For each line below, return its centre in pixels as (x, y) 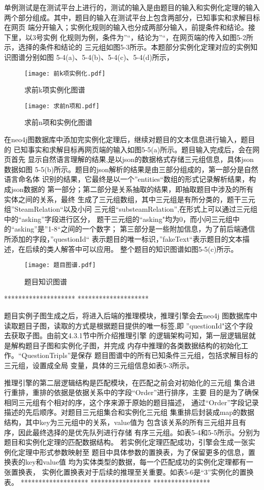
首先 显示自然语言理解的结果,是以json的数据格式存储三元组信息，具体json (132, 159)
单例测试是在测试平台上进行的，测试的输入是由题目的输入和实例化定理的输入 (132, 7)
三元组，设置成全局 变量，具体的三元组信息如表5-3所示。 (99, 365)
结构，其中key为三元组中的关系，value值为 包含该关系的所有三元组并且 (122, 422)
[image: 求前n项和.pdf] (62, 106)
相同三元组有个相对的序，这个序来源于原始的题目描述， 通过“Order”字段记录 (131, 402)
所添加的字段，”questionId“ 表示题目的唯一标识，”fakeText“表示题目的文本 (123, 239)
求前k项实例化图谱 (55, 90)
